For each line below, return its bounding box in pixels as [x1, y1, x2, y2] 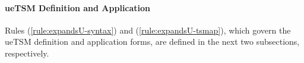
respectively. [5, 47, 49, 59]
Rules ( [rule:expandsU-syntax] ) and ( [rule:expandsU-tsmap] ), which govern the [5, 24, 291, 36]
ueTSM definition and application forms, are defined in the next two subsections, [5, 35, 300, 48]
